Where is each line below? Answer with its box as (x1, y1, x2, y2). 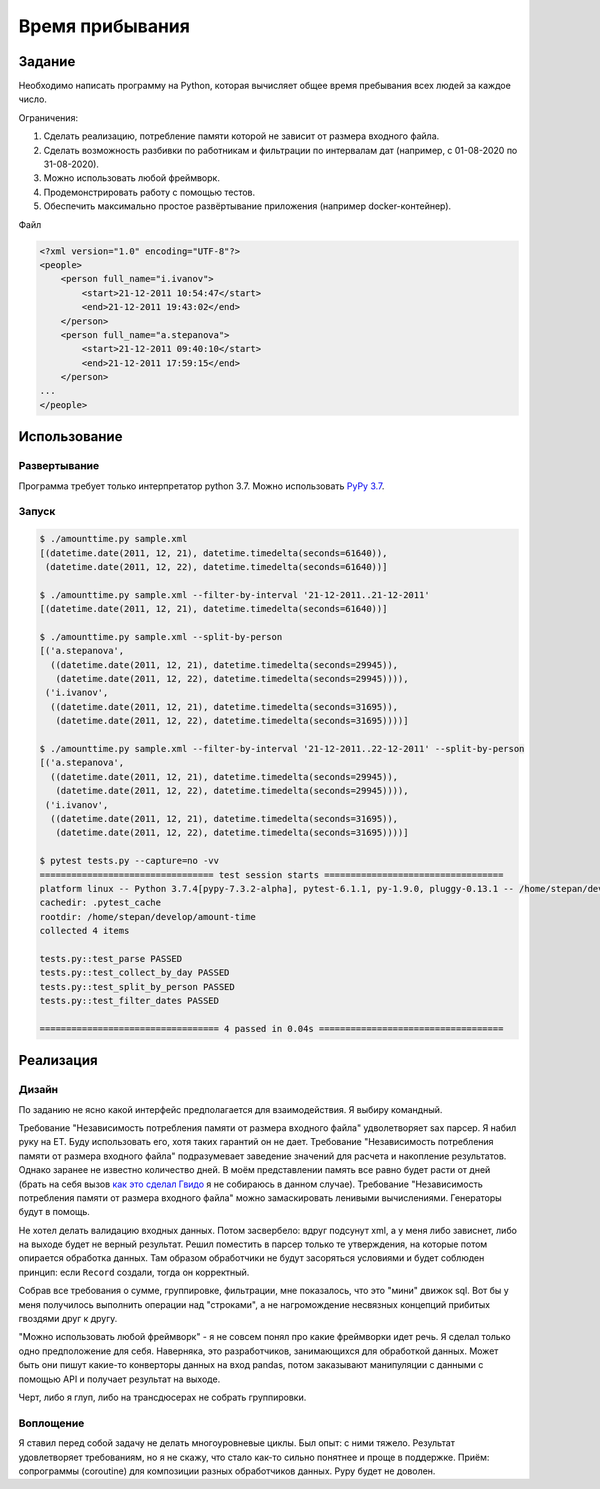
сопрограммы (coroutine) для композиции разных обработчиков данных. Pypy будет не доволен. (18, 1465, 436, 1477)
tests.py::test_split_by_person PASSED (39, 981, 235, 992)
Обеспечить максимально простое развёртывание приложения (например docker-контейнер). (43, 200, 452, 212)
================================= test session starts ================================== (39, 869, 504, 880)
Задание (18, 53, 76, 70)
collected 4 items (39, 925, 130, 937)
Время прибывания (18, 15, 190, 37)
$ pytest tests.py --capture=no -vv (39, 855, 220, 867)
